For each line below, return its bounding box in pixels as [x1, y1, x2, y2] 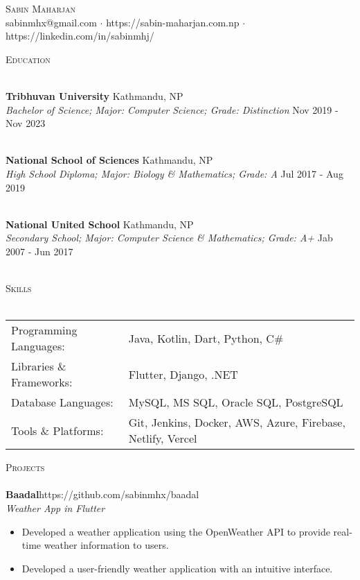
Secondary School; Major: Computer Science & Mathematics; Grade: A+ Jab [6, 230, 333, 245]
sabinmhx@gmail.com [6, 15, 97, 29]
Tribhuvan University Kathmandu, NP [6, 88, 183, 103]
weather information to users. [44, 538, 169, 552]
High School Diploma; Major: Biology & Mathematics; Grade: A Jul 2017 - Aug [6, 166, 343, 180]
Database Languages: [11, 394, 114, 411]
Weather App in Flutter [6, 501, 105, 515]
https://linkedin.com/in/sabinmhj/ [6, 28, 154, 43]
